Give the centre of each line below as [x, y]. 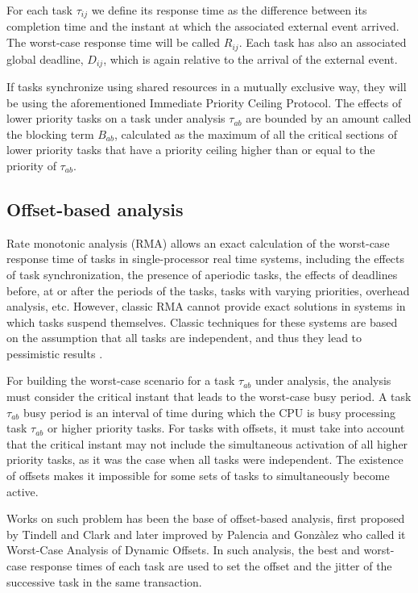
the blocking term [50, 134]
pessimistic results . [55, 353]
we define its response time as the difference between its [229, 10]
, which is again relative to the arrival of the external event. [250, 58]
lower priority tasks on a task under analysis [116, 118]
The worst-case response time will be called [114, 42]
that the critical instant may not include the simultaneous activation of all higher [207, 443]
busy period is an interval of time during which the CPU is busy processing [209, 412]
